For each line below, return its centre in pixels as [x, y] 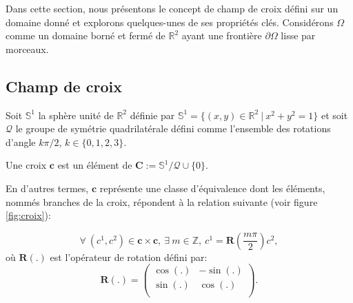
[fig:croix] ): [28, 215]
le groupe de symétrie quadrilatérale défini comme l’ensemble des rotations [173, 128]
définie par [152, 115]
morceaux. [27, 49]
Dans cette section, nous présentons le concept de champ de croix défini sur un [172, 8]
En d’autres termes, [47, 188]
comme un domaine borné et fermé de [85, 35]
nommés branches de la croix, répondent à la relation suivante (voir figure [162, 201]
